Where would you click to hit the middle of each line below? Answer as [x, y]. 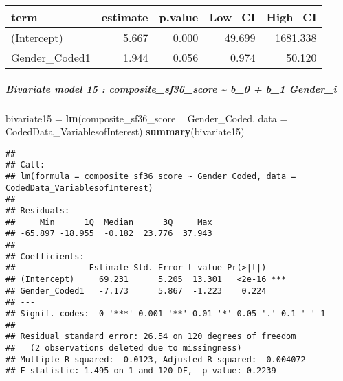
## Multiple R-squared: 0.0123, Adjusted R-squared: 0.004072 [156, 359]
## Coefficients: [45, 256]
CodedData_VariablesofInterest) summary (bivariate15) [125, 131]
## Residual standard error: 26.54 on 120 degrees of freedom [151, 337]
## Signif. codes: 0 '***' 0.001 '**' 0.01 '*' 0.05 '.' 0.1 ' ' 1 [166, 313]
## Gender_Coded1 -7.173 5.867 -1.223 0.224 [136, 291]
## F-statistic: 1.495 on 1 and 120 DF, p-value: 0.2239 [141, 371]
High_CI [291, 17]
